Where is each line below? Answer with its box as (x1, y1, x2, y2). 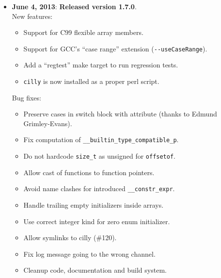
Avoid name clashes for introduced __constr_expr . (23, 183, 175, 194)
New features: (12, 11, 53, 21)
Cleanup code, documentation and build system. (23, 265, 167, 275)
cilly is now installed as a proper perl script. (23, 76, 159, 86)
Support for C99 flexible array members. (23, 27, 143, 37)
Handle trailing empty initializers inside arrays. (23, 200, 164, 210)
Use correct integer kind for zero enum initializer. (23, 216, 170, 226)
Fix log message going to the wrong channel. (23, 248, 156, 259)
